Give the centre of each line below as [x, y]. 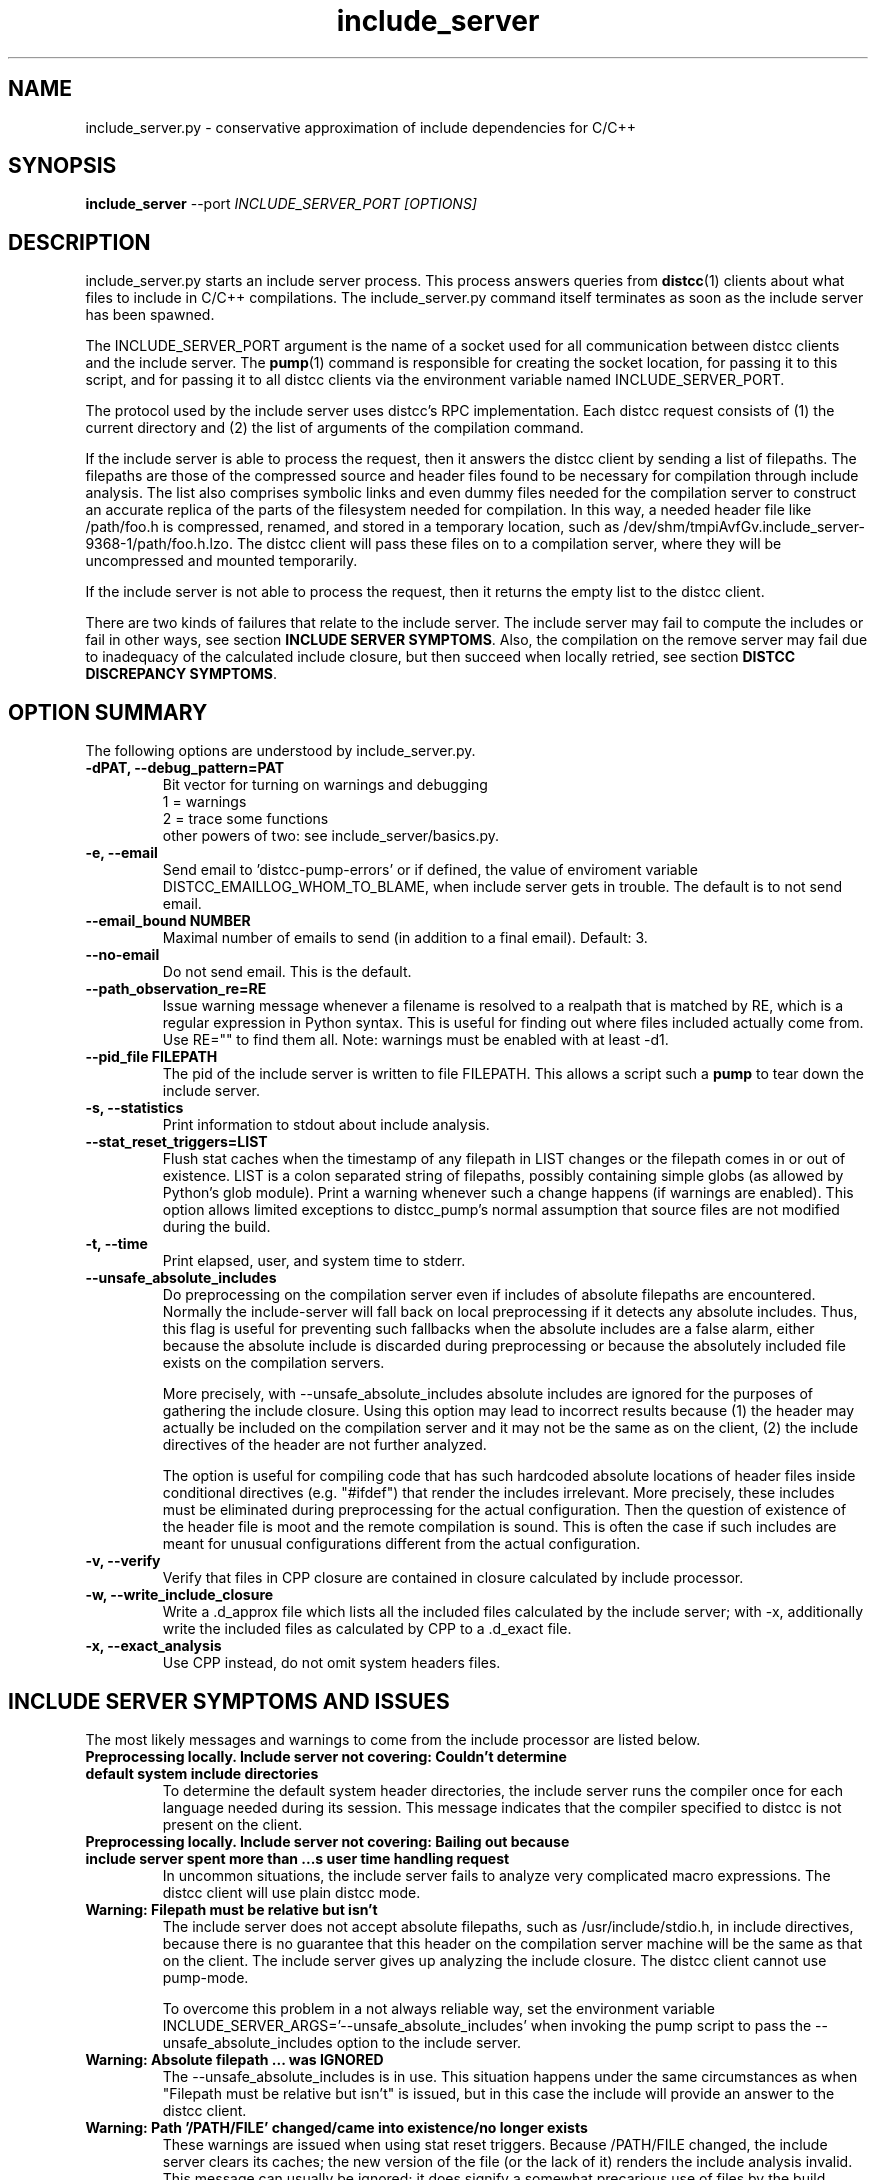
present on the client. [232, 1824]
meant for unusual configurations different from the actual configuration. [401, 1544]
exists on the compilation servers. [273, 1363]
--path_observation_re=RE [176, 989]
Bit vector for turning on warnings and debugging [325, 785]
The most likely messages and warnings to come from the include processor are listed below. [393, 1739]
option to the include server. [429, 2042]
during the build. [216, 1227]
